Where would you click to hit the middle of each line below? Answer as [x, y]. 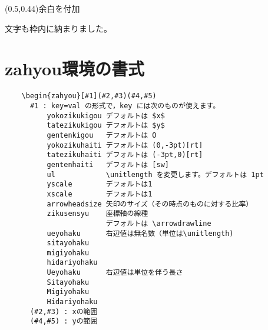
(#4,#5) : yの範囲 [64, 321]
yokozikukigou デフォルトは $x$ [106, 116]
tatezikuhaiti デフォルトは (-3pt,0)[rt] [125, 155]
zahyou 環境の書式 [75, 69]
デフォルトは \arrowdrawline [158, 223]
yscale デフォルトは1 [100, 184]
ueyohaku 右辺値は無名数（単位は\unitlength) [140, 233]
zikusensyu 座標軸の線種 [97, 214]
